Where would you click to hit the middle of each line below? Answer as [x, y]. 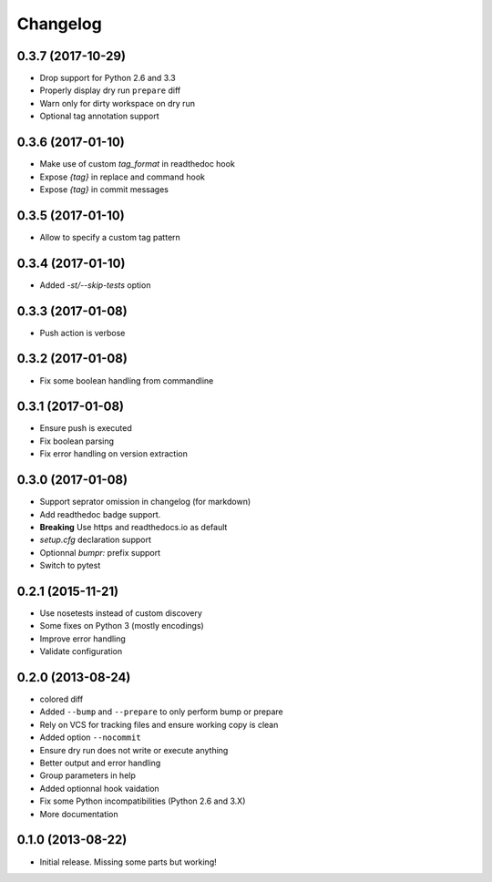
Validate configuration [81, 651]
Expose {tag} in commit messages [104, 189]
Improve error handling [83, 639]
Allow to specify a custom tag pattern [110, 237]
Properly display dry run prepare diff [110, 90]
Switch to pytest [70, 566]
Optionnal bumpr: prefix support [100, 552]
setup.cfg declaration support [96, 540]
